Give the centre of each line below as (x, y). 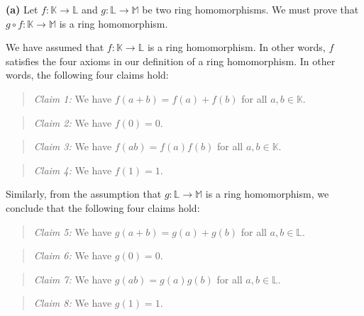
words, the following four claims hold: (87, 75)
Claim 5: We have (73, 231)
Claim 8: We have (73, 303)
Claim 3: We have (73, 146)
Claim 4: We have (73, 170)
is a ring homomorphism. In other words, (236, 47)
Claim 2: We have (73, 122)
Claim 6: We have (73, 255)
